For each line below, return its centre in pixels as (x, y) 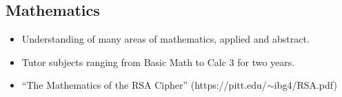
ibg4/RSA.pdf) (305, 85)
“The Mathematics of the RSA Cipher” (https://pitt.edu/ (144, 85)
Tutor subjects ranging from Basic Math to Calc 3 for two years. (158, 62)
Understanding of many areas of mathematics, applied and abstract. (165, 39)
